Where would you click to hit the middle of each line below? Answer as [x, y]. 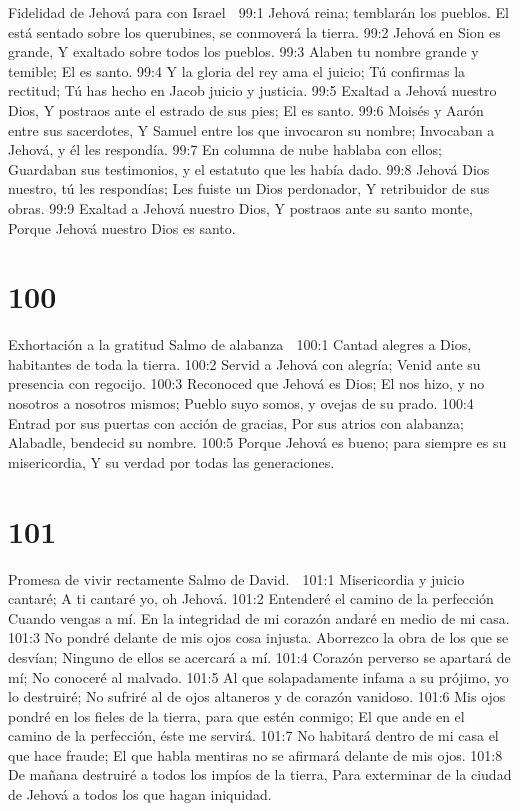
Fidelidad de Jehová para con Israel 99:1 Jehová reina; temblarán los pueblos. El [258, 12]
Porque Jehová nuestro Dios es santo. [122, 227]
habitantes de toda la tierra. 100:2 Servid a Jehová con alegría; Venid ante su [244, 363]
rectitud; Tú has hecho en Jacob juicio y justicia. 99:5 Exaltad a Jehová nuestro [252, 90]
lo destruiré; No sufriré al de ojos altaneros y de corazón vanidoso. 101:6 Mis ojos [257, 696]
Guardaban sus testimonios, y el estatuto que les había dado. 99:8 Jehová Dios [249, 168]
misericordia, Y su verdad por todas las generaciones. [171, 461]
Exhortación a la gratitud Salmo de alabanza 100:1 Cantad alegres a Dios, [240, 344]
